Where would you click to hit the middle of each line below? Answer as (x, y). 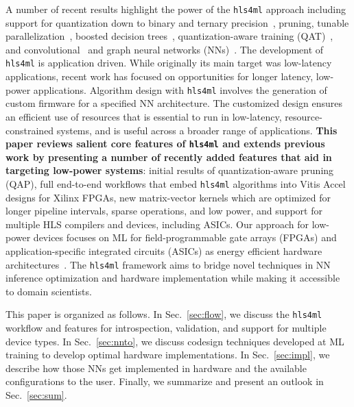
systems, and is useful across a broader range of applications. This (197, 130)
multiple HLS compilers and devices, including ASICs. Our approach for (157, 224)
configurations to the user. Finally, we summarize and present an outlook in (165, 381)
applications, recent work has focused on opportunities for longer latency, (160, 76)
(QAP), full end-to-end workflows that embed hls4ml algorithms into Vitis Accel (176, 183)
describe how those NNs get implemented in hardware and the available (156, 368)
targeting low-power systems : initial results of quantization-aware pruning (170, 170)
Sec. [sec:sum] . (36, 395)
